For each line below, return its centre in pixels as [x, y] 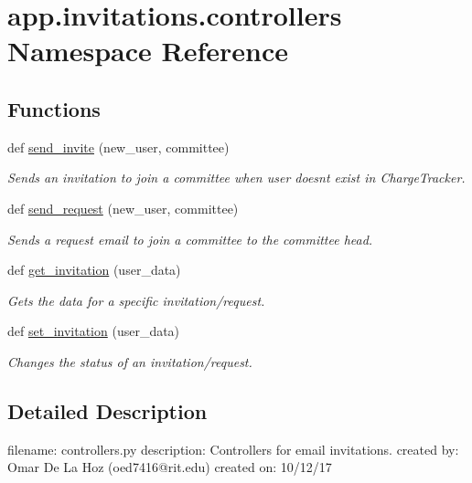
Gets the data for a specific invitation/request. [136, 300]
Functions [54, 108]
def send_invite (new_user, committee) [118, 147]
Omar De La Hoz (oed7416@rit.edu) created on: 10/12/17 [170, 467]
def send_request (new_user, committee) [123, 208]
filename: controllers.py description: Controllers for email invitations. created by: [233, 449]
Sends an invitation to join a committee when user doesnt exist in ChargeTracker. [236, 178]
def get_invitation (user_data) [94, 270]
